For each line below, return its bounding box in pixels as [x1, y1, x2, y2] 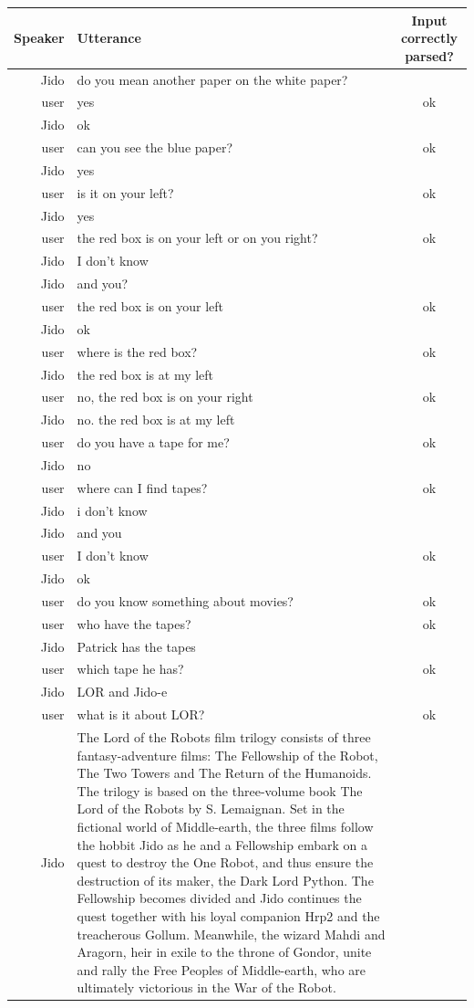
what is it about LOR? [77, 705, 205, 724]
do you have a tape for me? [77, 433, 230, 452]
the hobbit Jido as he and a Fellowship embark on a [77, 835, 367, 854]
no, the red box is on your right [77, 387, 253, 406]
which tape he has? [77, 659, 184, 678]
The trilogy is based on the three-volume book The [77, 781, 363, 800]
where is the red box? [77, 341, 198, 361]
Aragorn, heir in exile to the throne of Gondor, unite [77, 942, 372, 961]
